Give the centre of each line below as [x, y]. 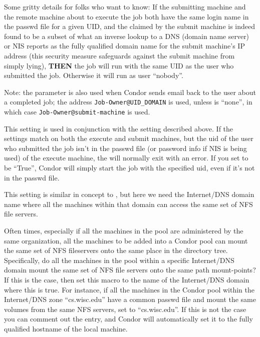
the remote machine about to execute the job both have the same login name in [126, 16]
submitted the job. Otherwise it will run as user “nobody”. [94, 75]
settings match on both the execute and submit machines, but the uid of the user [129, 138]
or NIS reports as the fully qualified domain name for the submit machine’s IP [124, 46]
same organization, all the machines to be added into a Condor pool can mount [126, 240]
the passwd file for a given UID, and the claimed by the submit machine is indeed [130, 26]
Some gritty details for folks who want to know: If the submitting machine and [125, 6]
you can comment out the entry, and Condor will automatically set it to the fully [128, 319]
